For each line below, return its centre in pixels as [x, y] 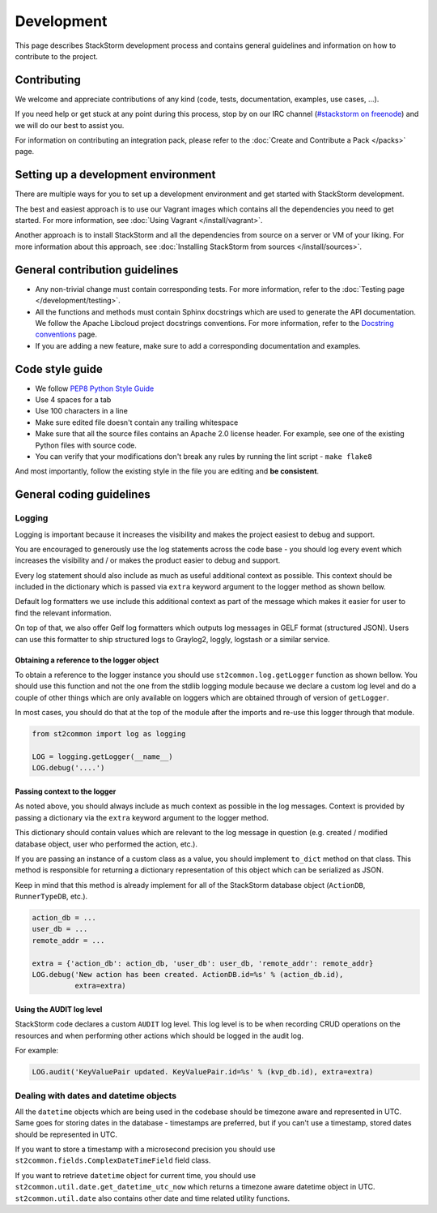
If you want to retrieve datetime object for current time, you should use [136, 1175]
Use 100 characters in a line [82, 411]
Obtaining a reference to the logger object [87, 660]
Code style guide [59, 369]
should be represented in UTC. [66, 1134]
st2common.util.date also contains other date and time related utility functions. [153, 1198]
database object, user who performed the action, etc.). [106, 844]
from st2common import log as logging [109, 734]
